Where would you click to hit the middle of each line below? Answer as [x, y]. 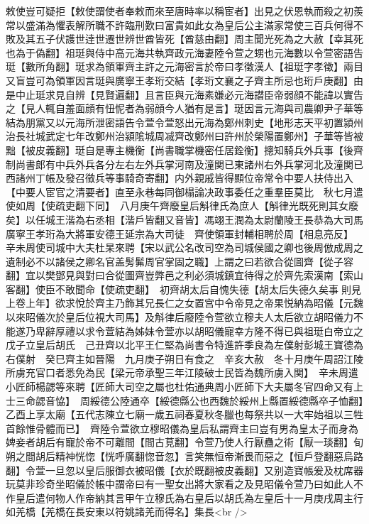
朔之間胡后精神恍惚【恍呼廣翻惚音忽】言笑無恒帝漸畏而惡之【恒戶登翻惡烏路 [184, 456]
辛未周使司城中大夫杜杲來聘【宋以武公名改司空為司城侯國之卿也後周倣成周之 [184, 247]
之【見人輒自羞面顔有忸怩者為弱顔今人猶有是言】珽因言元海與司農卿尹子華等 [184, 108]
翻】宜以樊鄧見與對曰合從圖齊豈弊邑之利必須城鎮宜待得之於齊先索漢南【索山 [184, 275]
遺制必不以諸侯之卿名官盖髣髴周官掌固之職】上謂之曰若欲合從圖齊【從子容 [180, 261]
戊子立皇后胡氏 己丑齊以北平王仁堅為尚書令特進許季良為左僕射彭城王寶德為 [184, 345]
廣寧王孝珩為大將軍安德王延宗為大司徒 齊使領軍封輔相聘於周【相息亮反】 [177, 233]
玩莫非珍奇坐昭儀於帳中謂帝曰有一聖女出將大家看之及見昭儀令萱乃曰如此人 [180, 484]
